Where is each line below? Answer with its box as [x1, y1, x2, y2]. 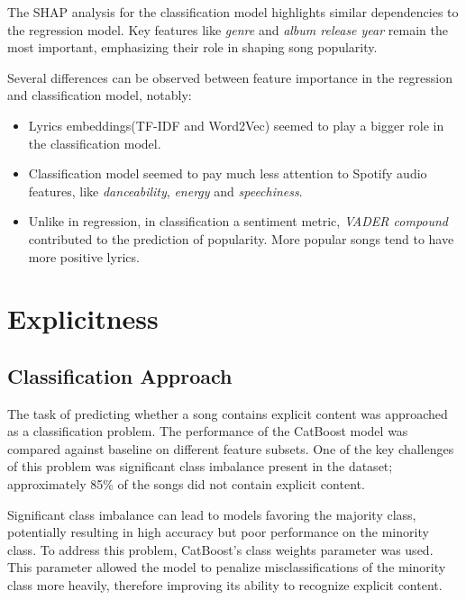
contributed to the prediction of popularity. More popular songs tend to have [28, 229, 454, 248]
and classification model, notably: [7, 86, 192, 105]
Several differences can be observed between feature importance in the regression [7, 68, 453, 86]
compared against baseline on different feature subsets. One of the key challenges [7, 439, 454, 458]
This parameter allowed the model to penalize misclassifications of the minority [7, 558, 446, 577]
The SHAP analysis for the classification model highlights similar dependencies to [7, 3, 459, 21]
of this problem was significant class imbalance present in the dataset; [7, 457, 393, 476]
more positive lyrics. [28, 247, 140, 266]
